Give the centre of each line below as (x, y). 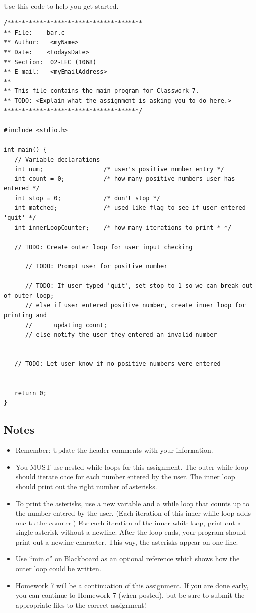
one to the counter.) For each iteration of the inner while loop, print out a (128, 522)
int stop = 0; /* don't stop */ (87, 198)
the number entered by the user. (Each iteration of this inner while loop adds (133, 513)
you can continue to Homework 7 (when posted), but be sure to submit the (130, 595)
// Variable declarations (57, 159)
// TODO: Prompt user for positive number (96, 267)
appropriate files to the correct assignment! (81, 604)
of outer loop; (29, 296)
